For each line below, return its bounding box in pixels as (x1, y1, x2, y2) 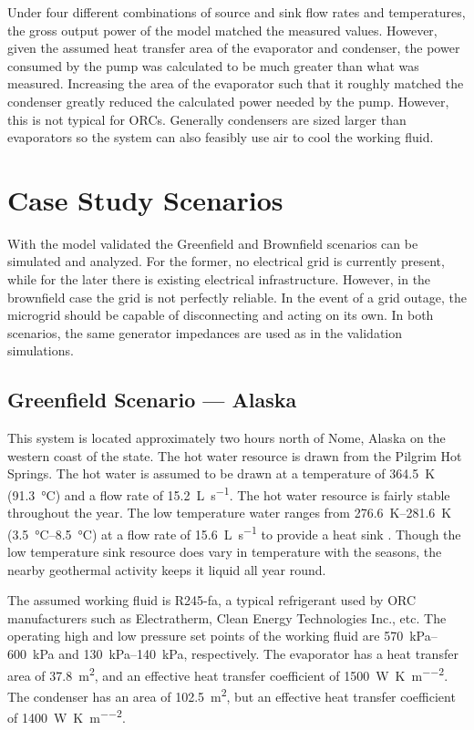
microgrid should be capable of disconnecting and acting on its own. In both (7, 305, 434, 324)
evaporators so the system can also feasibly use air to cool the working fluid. (7, 128, 434, 147)
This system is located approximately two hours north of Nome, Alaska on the (7, 428, 446, 447)
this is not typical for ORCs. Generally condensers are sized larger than (7, 109, 407, 129)
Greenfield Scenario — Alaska (7, 386, 297, 414)
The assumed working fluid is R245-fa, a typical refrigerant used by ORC (7, 591, 417, 610)
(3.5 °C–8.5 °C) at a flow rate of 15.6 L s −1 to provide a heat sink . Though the (7, 521, 461, 543)
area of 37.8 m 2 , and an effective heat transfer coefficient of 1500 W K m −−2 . (7, 663, 448, 684)
